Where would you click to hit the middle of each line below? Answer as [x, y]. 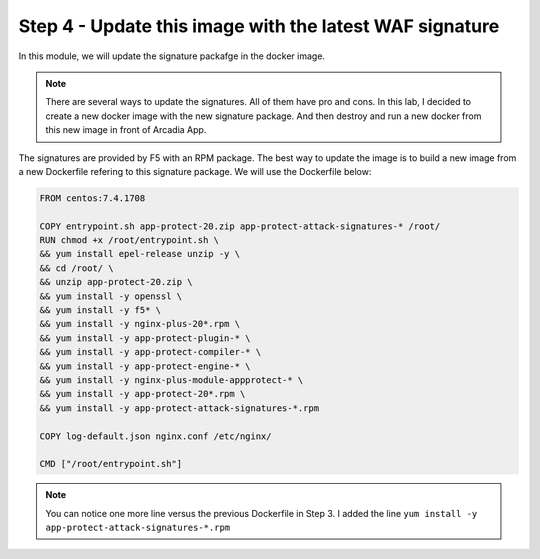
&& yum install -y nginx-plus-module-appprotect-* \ [171, 379]
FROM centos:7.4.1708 [92, 198]
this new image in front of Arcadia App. [126, 130]
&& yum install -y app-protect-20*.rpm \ [142, 394]
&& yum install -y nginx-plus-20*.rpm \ [139, 324]
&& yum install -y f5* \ [100, 310]
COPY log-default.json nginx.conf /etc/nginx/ [155, 436]
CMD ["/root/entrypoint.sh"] [111, 464]
